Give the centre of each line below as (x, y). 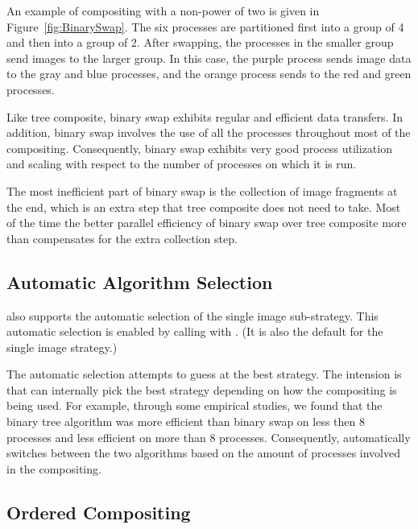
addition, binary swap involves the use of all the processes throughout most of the (209, 132)
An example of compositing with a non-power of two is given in (163, 10)
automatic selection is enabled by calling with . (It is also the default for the (195, 331)
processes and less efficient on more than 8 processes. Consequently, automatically (209, 437)
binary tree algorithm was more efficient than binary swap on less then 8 (186, 422)
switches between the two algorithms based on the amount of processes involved (203, 453)
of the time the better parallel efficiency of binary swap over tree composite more (207, 223)
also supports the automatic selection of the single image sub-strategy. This (192, 315)
